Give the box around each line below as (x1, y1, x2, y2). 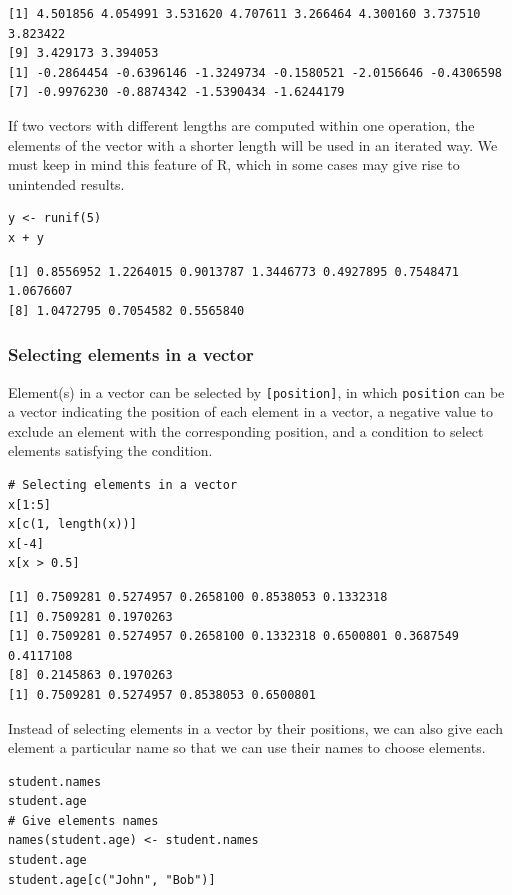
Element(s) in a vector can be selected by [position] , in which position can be (8, 381, 505, 402)
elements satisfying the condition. (8, 440, 213, 461)
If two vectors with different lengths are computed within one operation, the (8, 114, 475, 135)
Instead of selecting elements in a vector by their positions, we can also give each (8, 717, 504, 738)
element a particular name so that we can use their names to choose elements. (8, 737, 486, 758)
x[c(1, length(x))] (8, 517, 137, 532)
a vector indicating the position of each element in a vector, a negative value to (8, 401, 494, 422)
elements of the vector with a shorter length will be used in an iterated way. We (8, 134, 498, 155)
